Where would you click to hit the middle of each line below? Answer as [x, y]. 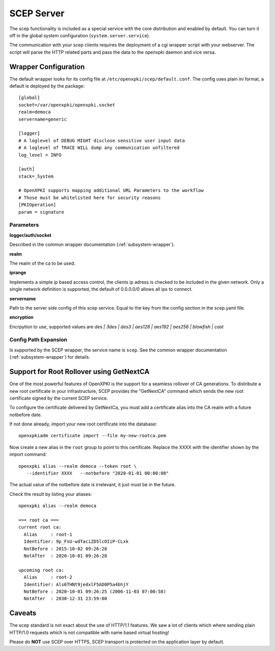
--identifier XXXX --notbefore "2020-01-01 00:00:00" [98, 473]
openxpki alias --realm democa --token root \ [78, 466]
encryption [21, 317]
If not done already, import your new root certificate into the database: [83, 424]
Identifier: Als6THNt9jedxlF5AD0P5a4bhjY [76, 584]
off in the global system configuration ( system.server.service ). [80, 35]
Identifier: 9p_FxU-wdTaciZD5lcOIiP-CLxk [76, 542]
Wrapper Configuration [47, 67]
